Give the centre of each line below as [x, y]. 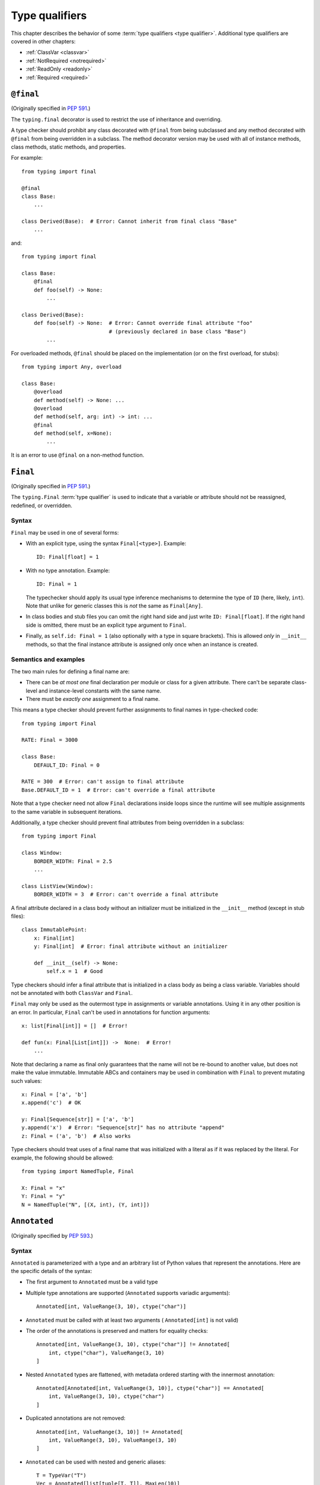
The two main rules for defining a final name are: [70, 671]
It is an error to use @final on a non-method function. [78, 455]
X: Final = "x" [44, 1188]
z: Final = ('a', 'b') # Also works [76, 1136]
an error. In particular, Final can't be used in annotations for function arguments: [111, 1012]
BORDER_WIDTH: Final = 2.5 [73, 861]
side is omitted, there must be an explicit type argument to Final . [106, 625]
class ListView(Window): [57, 886]
